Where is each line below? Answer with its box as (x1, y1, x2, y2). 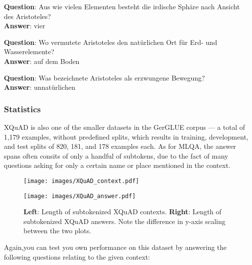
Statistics (4, 102, 41, 115)
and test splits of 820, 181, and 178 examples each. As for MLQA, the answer (4, 141, 236, 151)
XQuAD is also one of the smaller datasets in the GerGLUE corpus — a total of (4, 122, 245, 132)
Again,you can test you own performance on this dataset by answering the (4, 242, 227, 252)
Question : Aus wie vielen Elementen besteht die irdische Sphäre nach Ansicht (4, 1, 240, 11)
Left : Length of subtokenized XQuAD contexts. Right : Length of (23, 206, 222, 217)
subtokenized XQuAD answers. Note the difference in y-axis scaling (23, 216, 226, 226)
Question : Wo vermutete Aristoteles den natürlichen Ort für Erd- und (4, 37, 217, 47)
